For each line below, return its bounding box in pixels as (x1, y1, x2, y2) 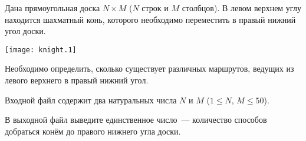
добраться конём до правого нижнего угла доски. (5, 125, 181, 137)
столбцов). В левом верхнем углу (182, 2, 301, 14)
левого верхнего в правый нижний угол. (5, 74, 149, 86)
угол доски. (5, 25, 46, 37)
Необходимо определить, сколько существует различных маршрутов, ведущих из (5, 62, 294, 75)
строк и (142, 2, 169, 14)
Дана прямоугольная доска (5, 2, 100, 14)
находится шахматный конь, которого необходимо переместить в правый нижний (5, 13, 296, 25)
